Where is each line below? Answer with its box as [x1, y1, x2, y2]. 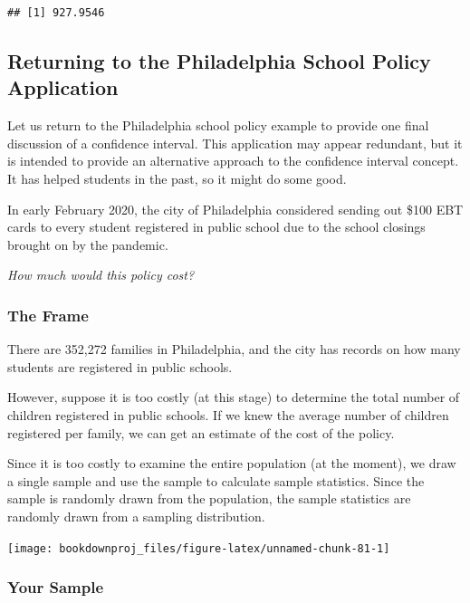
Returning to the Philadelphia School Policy [7, 46, 431, 74]
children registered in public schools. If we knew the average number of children [7, 405, 449, 424]
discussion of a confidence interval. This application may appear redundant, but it [7, 133, 463, 152]
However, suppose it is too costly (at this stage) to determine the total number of [7, 388, 460, 407]
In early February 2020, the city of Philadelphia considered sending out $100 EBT [7, 199, 464, 218]
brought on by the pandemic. [7, 234, 168, 254]
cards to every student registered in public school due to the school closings [7, 217, 426, 236]
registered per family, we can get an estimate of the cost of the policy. [7, 423, 395, 442]
